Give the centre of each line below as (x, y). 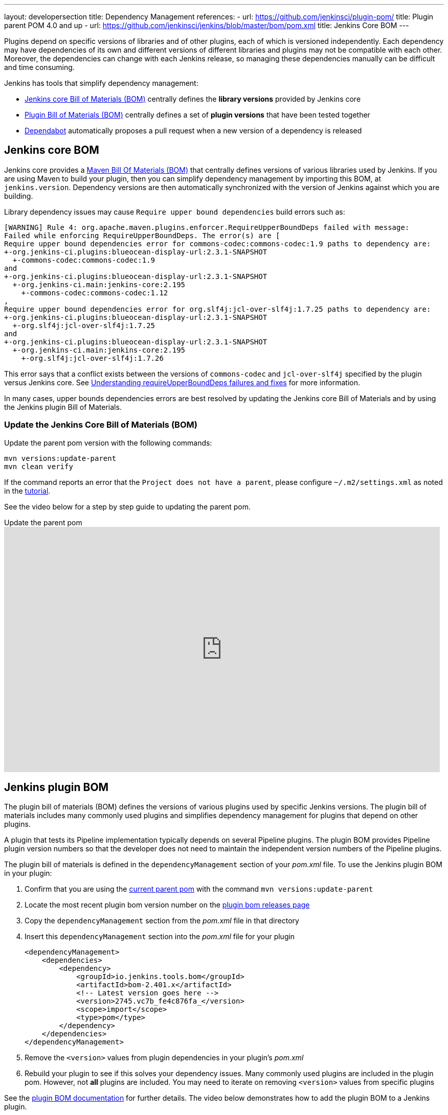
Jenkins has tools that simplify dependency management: (101, 83)
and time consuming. (39, 67)
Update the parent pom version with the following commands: (108, 443)
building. (19, 196)
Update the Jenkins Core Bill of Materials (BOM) (101, 425)
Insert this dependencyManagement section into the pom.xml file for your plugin (160, 937)
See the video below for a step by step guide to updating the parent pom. (128, 506)
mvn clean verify (39, 466)
